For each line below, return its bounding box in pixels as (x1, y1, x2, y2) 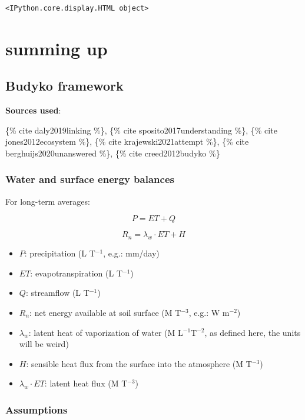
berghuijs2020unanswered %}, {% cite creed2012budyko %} (5, 146, 220, 159)
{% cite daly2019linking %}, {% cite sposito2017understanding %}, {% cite (5, 124, 277, 136)
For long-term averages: (5, 195, 90, 207)
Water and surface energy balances (5, 172, 174, 186)
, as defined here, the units (204, 326, 301, 338)
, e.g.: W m (188, 306, 230, 318)
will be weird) (19, 338, 69, 350)
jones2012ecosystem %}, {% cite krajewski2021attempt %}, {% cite (5, 135, 249, 148)
